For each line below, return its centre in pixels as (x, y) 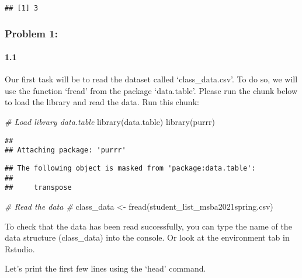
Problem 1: (31, 33)
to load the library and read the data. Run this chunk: (102, 102)
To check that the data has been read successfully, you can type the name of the (148, 226)
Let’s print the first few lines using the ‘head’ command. (105, 268)
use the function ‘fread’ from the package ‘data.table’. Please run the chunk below (151, 90)
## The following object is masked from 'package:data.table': (130, 168)
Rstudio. (20, 249)
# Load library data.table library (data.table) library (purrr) (110, 122)
